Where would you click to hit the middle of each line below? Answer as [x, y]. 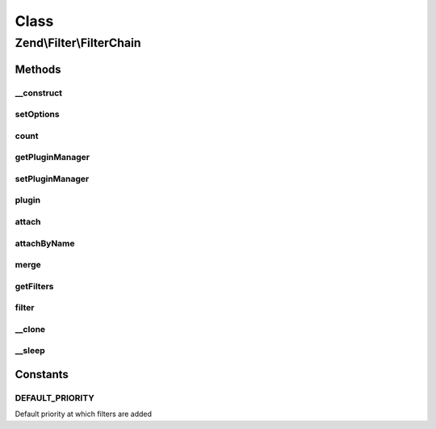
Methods [38, 69]
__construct [39, 93]
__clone [30, 329]
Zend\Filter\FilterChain [78, 43]
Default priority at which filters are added [84, 414]
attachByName [45, 243]
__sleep [30, 351]
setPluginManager [52, 179]
